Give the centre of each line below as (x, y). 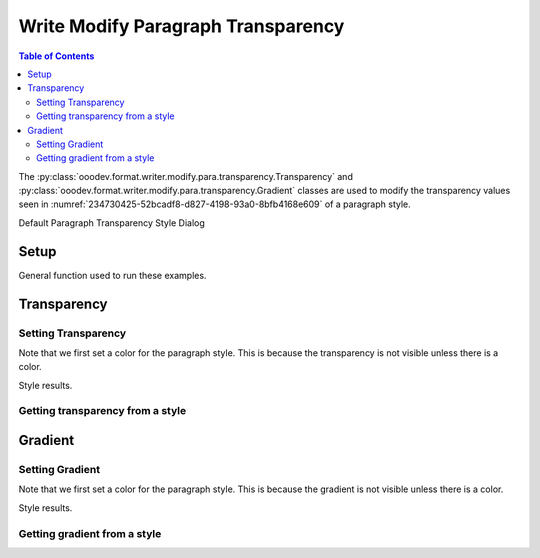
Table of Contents (56, 56)
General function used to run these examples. (112, 275)
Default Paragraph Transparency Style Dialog (111, 222)
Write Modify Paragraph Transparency (181, 26)
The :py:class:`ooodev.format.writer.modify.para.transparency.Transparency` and (186, 176)
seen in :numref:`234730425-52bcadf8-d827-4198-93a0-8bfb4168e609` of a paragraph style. (215, 204)
